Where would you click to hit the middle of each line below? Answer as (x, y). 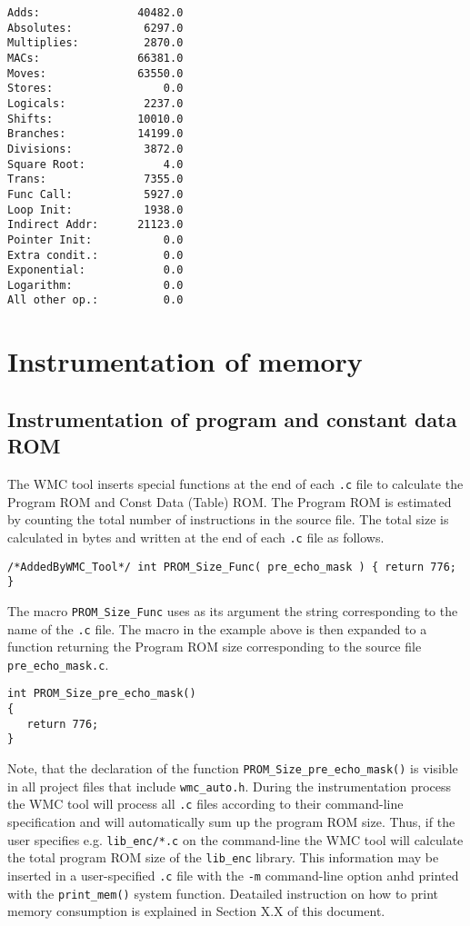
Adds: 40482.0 (95, 13)
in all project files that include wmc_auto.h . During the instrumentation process (230, 786)
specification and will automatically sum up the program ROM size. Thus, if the (231, 822)
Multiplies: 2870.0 (95, 43)
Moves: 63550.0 (95, 73)
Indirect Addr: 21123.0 (95, 225)
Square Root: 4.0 (95, 164)
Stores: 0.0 (95, 89)
